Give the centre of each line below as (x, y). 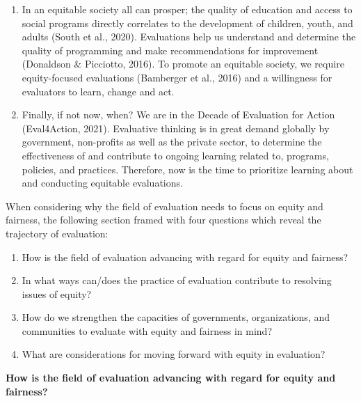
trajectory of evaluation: (57, 233)
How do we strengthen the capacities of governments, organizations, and (176, 317)
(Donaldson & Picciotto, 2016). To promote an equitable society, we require (183, 64)
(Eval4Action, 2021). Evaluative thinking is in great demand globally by (176, 128)
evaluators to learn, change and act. (98, 91)
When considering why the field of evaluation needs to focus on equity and (165, 206)
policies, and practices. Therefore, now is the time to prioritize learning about (187, 169)
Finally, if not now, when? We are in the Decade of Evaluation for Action (178, 115)
